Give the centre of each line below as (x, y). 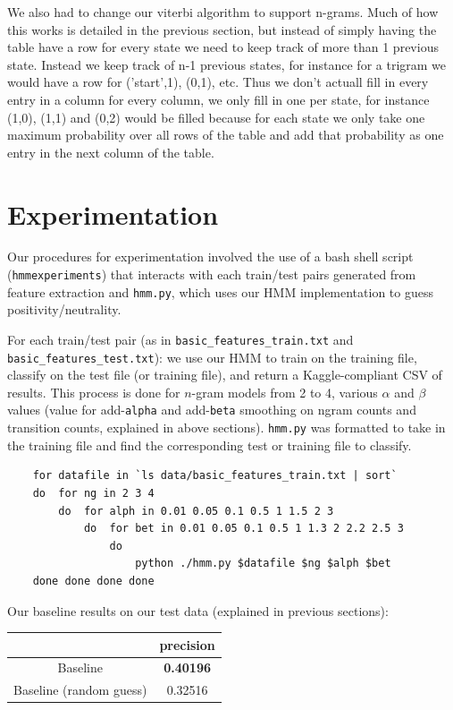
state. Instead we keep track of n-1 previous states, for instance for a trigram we (227, 64)
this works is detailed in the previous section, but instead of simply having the (222, 29)
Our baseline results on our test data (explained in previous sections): (198, 610)
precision (187, 644)
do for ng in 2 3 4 (93, 493)
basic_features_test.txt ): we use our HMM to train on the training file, (212, 357)
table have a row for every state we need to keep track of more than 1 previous (223, 47)
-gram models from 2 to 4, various (285, 392)
